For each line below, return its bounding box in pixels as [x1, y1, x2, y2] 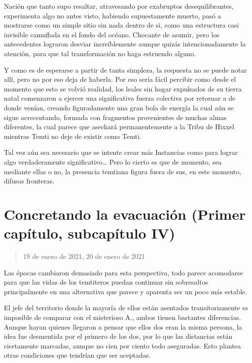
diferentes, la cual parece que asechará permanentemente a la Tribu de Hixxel [4, 121, 235, 132]
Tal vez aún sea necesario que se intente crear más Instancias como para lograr [4, 147, 238, 157]
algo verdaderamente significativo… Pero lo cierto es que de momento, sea [4, 156, 222, 166]
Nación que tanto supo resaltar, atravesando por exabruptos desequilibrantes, [4, 1, 234, 11]
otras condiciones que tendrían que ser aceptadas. [4, 350, 151, 360]
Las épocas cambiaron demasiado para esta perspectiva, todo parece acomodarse [4, 267, 243, 277]
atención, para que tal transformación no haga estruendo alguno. [4, 48, 196, 58]
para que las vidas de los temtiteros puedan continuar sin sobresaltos [4, 277, 208, 287]
